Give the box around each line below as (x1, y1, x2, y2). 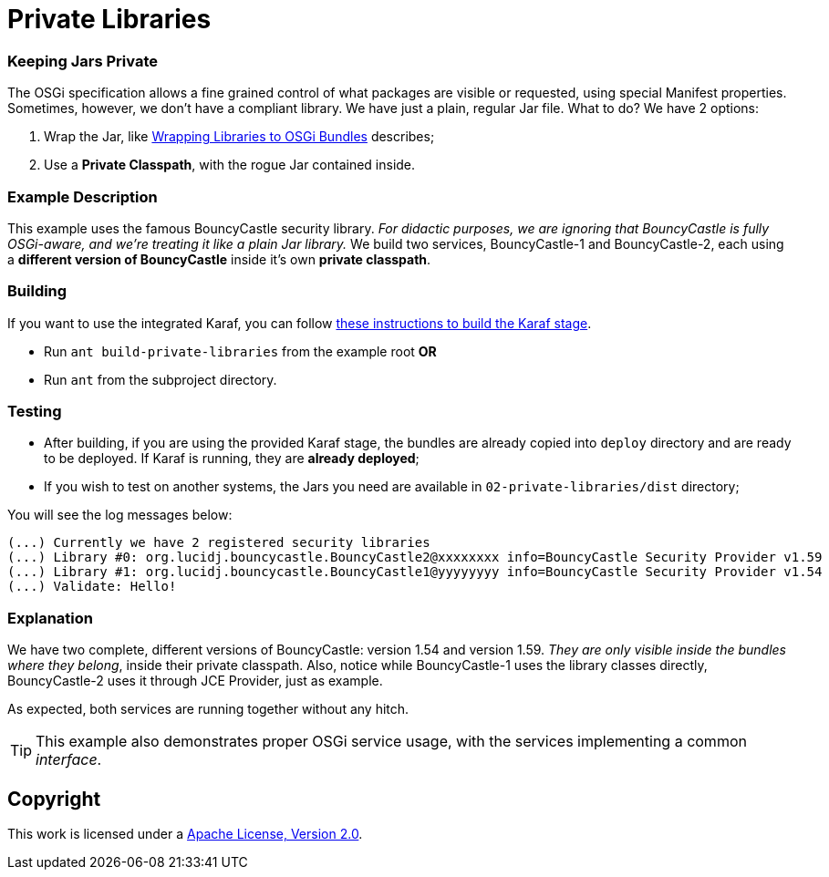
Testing (7, 402, 62, 420)
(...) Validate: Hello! (7, 579, 177, 594)
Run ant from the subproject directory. (44, 371, 277, 387)
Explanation (7, 608, 93, 627)
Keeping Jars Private (7, 51, 158, 70)
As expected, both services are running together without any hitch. (7, 701, 409, 717)
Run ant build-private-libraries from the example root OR (44, 343, 437, 359)
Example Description (7, 187, 158, 206)
